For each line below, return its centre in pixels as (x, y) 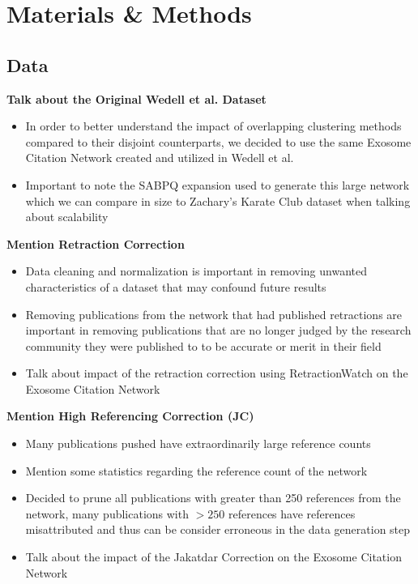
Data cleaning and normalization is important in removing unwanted (196, 271)
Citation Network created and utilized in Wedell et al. (160, 158)
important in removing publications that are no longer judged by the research (218, 330)
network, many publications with (107, 513)
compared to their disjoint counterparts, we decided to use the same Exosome (218, 141)
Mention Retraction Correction (96, 243)
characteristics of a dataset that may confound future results (176, 286)
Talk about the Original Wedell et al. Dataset (136, 98)
